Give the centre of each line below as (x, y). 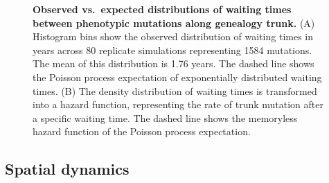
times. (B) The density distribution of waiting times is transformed (175, 90)
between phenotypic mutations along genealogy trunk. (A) (174, 23)
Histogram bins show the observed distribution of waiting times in (173, 36)
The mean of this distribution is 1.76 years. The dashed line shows (174, 63)
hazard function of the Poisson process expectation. (142, 131)
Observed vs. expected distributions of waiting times (162, 9)
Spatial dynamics (67, 169)
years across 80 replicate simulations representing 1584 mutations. (172, 50)
